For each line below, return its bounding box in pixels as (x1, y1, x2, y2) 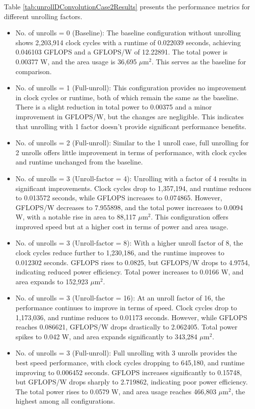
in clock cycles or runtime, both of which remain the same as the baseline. (15, 92, 239, 102)
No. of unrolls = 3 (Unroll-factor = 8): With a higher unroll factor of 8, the (15, 238, 243, 248)
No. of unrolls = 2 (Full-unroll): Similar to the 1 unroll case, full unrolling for (15, 137, 249, 148)
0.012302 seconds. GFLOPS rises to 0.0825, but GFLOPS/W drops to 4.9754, (15, 257, 250, 267)
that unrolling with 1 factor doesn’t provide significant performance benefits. (15, 121, 247, 131)
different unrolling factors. (4, 11, 83, 21)
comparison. (15, 66, 52, 76)
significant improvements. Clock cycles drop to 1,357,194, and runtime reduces (15, 183, 252, 193)
